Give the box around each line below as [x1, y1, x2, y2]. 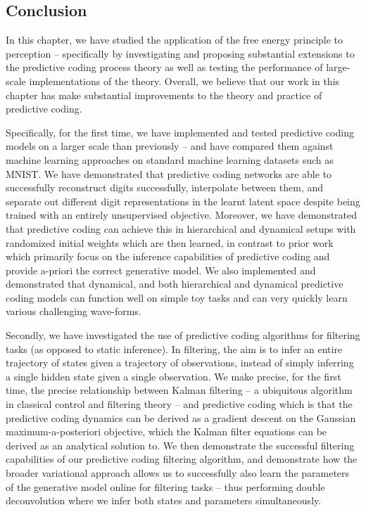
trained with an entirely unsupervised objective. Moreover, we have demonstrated [6, 207, 358, 222]
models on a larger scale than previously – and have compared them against [6, 139, 334, 153]
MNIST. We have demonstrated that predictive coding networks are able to [6, 166, 332, 181]
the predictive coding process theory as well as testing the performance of [6, 60, 323, 75]
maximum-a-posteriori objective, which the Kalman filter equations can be [6, 424, 327, 439]
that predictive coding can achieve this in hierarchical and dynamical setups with [6, 221, 356, 236]
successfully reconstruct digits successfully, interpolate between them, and [6, 180, 324, 195]
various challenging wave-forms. [6, 304, 141, 319]
